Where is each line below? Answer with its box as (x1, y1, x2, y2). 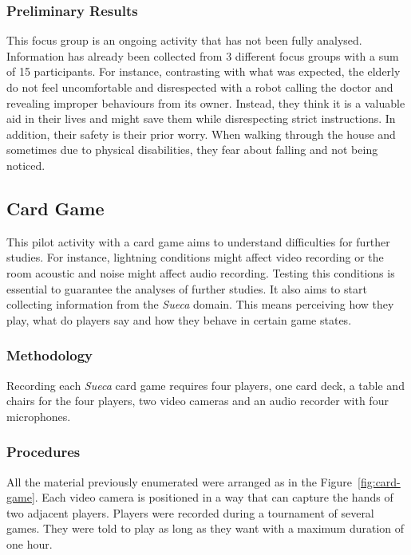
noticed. (6, 156, 45, 173)
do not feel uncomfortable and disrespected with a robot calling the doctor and (6, 79, 393, 95)
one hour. (6, 535, 53, 552)
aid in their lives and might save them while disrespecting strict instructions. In (6, 110, 396, 127)
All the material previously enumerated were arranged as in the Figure (6, 473, 353, 490)
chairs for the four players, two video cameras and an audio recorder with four (6, 392, 389, 409)
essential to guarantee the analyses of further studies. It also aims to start (6, 280, 367, 297)
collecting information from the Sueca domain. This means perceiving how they (6, 296, 394, 313)
